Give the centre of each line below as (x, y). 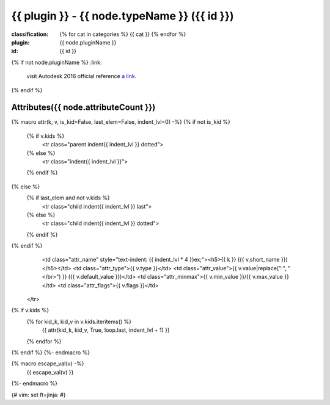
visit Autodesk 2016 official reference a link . (82, 76)
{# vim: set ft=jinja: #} (38, 395)
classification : (30, 34)
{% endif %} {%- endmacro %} (51, 353)
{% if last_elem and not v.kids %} (68, 198)
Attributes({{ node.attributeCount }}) (83, 108)
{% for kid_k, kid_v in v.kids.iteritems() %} (79, 321)
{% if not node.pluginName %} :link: (57, 62)
